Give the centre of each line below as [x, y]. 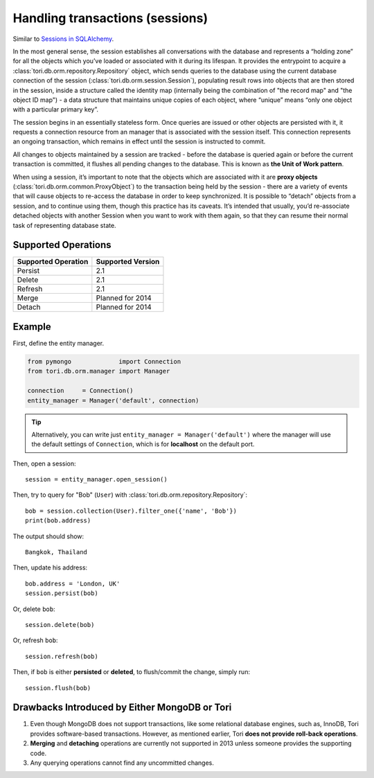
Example [32, 327]
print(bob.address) [58, 521]
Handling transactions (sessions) [110, 18]
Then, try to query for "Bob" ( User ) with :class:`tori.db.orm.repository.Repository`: [130, 495]
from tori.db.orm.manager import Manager [99, 371]
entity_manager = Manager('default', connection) [113, 400]
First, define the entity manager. [58, 343]
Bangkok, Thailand [56, 552]
